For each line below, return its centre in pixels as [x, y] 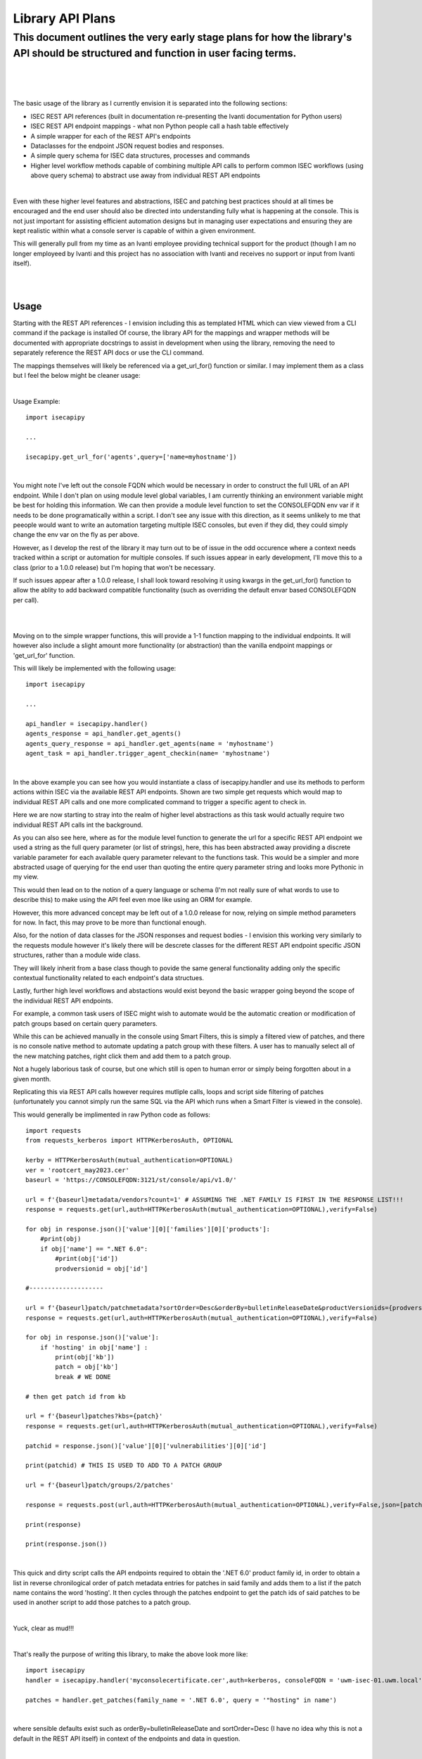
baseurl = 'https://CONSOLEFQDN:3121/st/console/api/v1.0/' [131, 1180]
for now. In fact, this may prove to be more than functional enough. [110, 922]
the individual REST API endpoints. [63, 1001]
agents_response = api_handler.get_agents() [104, 734]
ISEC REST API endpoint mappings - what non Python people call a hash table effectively [160, 126]
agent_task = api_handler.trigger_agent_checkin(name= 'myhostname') [148, 754]
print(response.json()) [66, 1544]
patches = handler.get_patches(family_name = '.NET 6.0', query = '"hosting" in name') [181, 1700]
